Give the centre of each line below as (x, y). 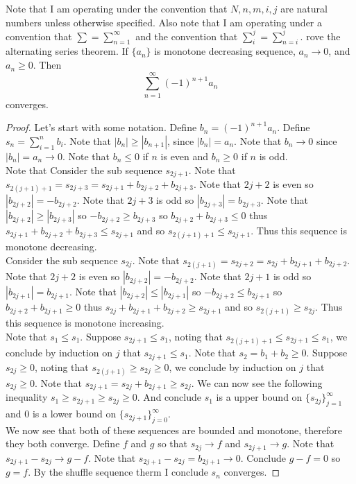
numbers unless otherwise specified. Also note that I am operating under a (164, 22)
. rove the (320, 36)
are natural (304, 8)
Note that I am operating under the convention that (117, 8)
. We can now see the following (257, 382)
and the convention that (187, 36)
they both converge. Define (63, 443)
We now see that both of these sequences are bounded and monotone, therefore (174, 430)
